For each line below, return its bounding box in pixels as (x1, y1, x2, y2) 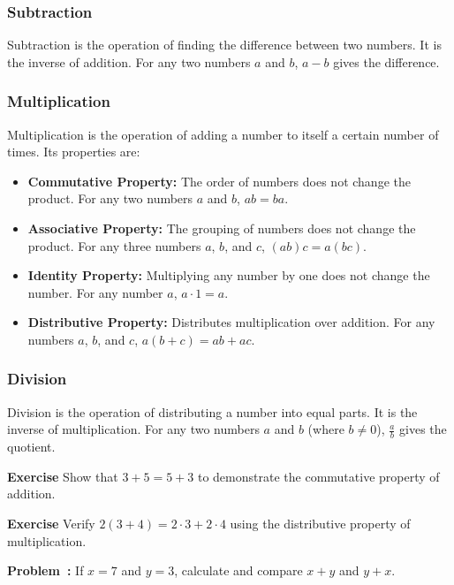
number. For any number (27, 283, 163, 301)
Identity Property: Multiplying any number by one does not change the (27, 266, 430, 285)
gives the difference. (333, 52, 440, 71)
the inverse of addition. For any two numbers (7, 52, 251, 71)
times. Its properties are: (7, 142, 140, 161)
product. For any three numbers (27, 236, 201, 255)
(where (307, 420, 344, 438)
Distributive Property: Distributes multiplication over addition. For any (27, 313, 435, 331)
